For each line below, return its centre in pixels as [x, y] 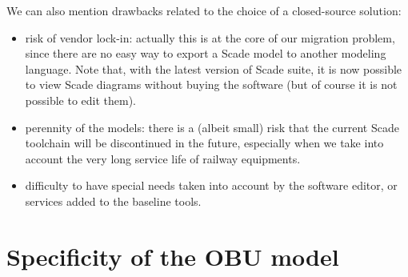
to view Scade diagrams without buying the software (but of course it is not [211, 84]
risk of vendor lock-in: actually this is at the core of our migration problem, [210, 37]
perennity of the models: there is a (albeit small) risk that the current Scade [212, 127]
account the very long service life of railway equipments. [163, 158]
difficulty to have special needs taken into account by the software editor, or [211, 185]
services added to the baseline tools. [113, 201]
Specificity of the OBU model [173, 256]
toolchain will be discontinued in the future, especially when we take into [204, 143]
